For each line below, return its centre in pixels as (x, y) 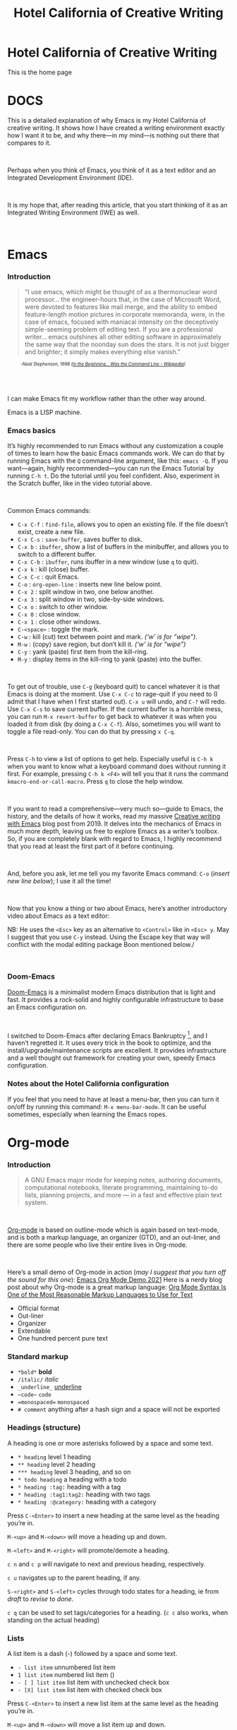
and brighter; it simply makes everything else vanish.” (103, 352)
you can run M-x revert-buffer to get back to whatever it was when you (112, 717)
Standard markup (38, 1357)
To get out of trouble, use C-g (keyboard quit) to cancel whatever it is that (114, 686)
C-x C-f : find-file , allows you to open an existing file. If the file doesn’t (123, 524)
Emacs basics (32, 430)
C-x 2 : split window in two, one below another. (86, 592)
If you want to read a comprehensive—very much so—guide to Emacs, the (115, 809)
